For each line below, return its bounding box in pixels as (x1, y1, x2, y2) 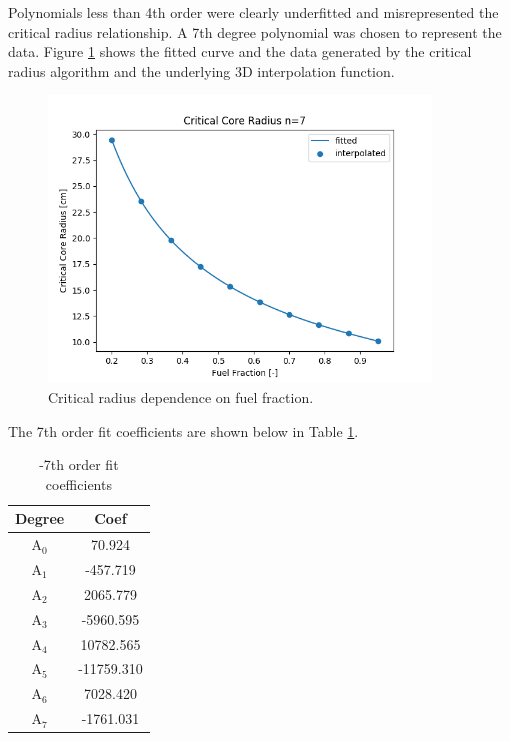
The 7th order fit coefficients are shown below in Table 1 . (8, 420, 359, 441)
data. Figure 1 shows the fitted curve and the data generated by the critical (8, 41, 472, 62)
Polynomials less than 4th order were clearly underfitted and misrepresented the (8, 2, 499, 22)
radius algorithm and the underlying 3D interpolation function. (8, 60, 395, 81)
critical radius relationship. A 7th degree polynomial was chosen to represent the (8, 21, 502, 42)
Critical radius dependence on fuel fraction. (48, 386, 314, 407)
